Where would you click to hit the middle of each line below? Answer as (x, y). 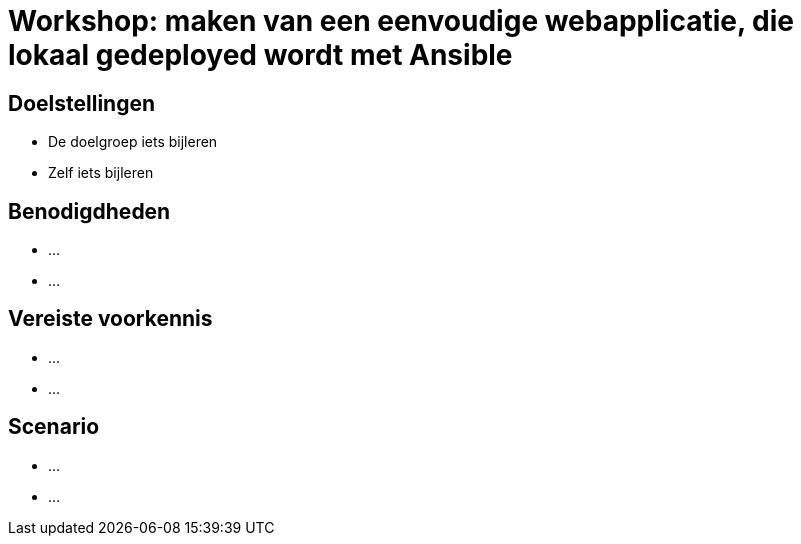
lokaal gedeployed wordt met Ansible (260, 55)
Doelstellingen (81, 103)
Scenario (54, 427)
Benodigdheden (89, 211)
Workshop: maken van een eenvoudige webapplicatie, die (401, 21)
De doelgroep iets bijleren (133, 142)
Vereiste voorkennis (110, 319)
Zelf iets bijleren (101, 173)
